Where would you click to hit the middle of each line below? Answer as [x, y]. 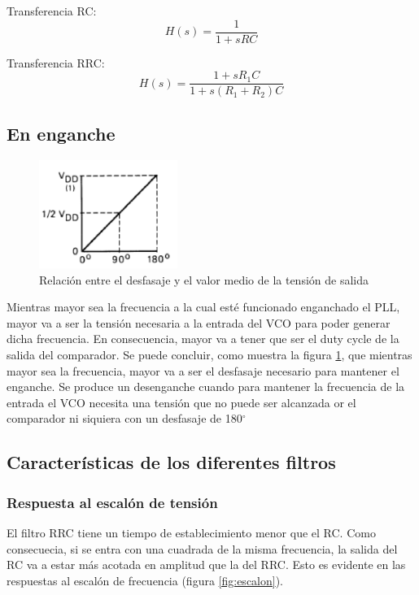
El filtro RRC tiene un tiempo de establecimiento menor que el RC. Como [191, 533]
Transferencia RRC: [56, 62]
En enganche [61, 133]
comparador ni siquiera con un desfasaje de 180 [124, 418]
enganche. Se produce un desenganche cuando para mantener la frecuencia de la [206, 387]
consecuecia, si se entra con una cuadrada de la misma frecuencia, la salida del [202, 548]
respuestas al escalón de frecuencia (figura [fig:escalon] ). [145, 580]
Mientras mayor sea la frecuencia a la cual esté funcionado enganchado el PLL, [203, 307]
